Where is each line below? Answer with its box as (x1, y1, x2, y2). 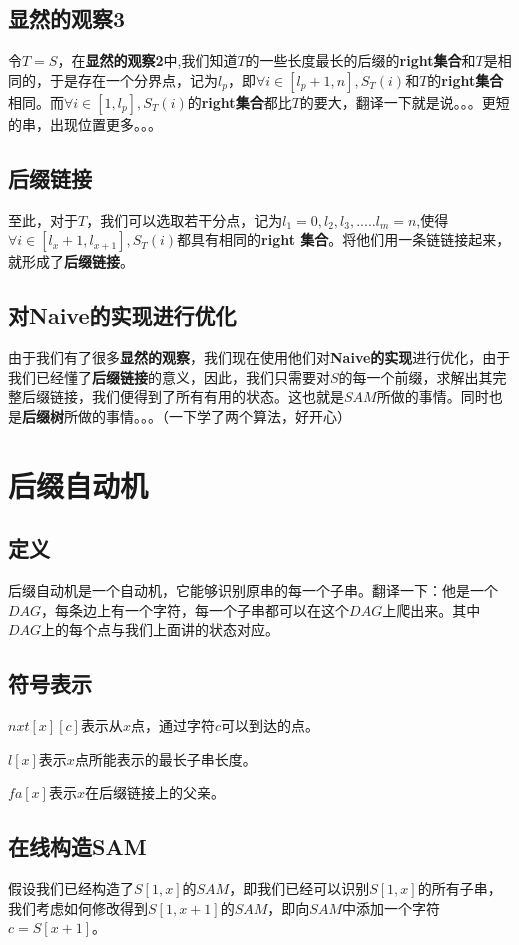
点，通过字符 (130, 714, 215, 735)
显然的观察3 (8, 3, 126, 34)
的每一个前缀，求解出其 (338, 366, 493, 387)
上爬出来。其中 (382, 599, 481, 620)
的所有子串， (417, 877, 502, 898)
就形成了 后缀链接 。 (8, 251, 134, 272)
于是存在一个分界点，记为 (49, 69, 218, 90)
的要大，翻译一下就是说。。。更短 (299, 91, 510, 112)
